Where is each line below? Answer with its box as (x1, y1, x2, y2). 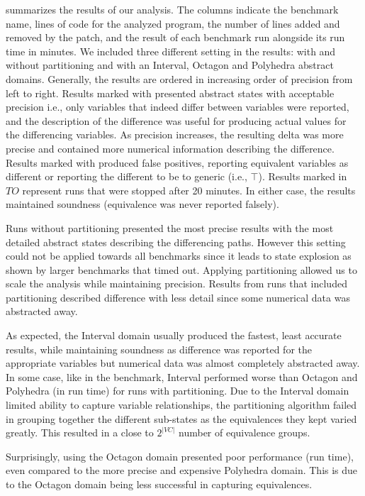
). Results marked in (258, 169, 347, 184)
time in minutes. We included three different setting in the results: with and (6, 43, 336, 58)
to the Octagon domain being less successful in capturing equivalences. (6, 477, 313, 491)
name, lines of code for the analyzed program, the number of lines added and (6, 16, 340, 31)
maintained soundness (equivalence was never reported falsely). (6, 197, 279, 211)
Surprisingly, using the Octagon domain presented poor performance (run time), (6, 448, 354, 463)
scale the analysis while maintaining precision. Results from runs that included (6, 276, 347, 291)
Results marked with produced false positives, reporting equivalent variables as (6, 155, 349, 170)
